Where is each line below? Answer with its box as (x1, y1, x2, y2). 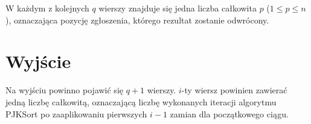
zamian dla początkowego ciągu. (170, 107, 289, 120)
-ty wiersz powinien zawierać (181, 84, 287, 96)
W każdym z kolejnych (5, 2, 89, 14)
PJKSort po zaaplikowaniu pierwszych (5, 107, 147, 120)
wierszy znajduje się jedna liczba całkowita (98, 2, 257, 14)
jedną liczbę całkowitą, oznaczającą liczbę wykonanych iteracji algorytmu (5, 95, 277, 108)
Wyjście (5, 49, 71, 73)
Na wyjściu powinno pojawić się (5, 84, 123, 96)
